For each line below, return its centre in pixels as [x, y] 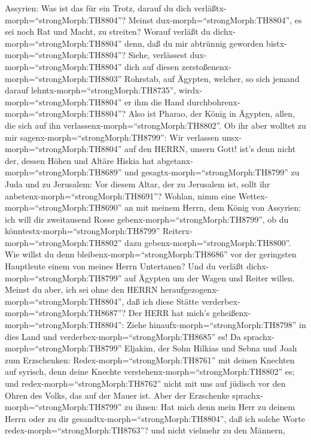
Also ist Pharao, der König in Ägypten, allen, [211, 113]
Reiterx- [177, 231]
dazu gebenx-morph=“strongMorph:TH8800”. [208, 242]
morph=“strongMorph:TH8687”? [65, 313]
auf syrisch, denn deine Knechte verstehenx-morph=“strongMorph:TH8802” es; [150, 371]
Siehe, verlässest [158, 55]
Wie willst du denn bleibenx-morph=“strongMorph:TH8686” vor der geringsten [151, 254]
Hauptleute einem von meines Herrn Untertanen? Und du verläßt [124, 266]
